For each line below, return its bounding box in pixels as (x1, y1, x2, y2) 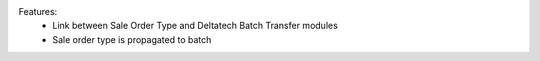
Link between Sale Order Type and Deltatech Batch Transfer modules (52, 20, 339, 32)
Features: (18, 6, 58, 17)
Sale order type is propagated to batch (52, 33, 212, 45)
